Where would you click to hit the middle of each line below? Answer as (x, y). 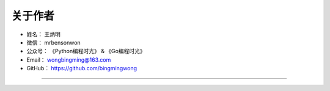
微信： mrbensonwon (53, 42)
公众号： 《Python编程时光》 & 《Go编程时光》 (86, 51)
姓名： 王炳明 (43, 34)
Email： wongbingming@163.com (69, 60)
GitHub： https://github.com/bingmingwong (82, 68)
